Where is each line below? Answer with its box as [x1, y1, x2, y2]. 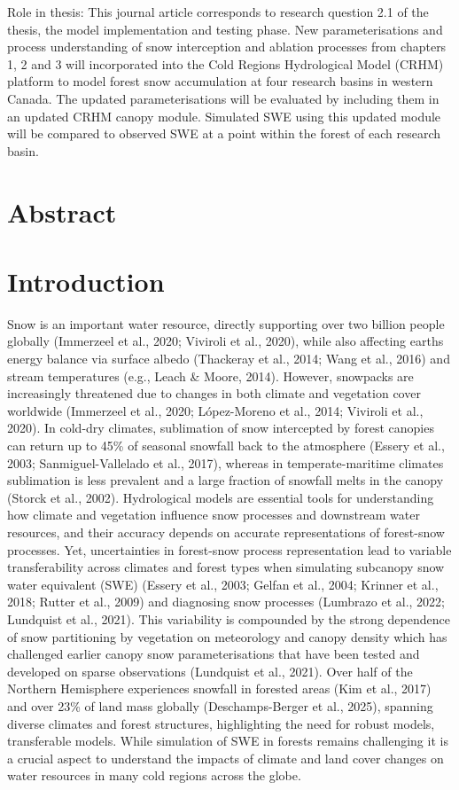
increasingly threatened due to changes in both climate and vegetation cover [7, 384, 421, 403]
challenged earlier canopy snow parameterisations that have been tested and [7, 645, 420, 663]
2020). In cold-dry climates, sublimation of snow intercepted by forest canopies [7, 418, 434, 437]
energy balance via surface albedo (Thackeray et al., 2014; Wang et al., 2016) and [7, 349, 450, 368]
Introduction [7, 262, 165, 299]
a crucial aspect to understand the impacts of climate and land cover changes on [7, 748, 444, 767]
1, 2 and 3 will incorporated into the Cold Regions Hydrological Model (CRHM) [7, 54, 444, 73]
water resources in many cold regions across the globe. [7, 766, 301, 785]
